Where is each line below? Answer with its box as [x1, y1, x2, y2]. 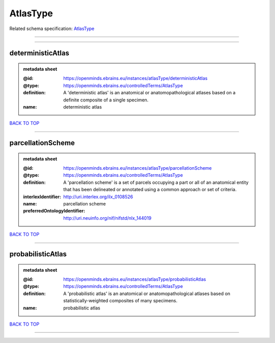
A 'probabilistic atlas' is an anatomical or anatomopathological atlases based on [63, 291, 231, 297]
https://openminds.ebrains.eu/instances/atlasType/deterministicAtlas [63, 75, 208, 82]
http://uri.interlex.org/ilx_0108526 [63, 194, 133, 200]
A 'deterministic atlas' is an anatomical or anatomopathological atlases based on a [63, 90, 236, 96]
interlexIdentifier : [23, 194, 61, 200]
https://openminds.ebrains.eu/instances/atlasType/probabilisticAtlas [63, 276, 206, 282]
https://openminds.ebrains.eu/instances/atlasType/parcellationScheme [63, 165, 212, 171]
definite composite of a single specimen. [63, 97, 149, 103]
